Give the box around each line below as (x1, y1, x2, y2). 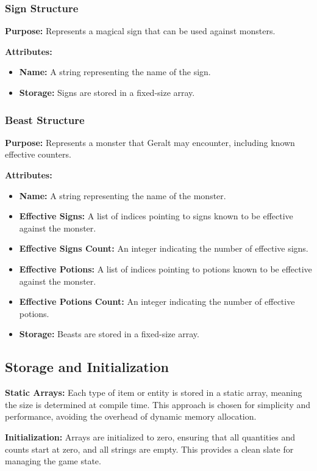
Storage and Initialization (5, 357, 169, 376)
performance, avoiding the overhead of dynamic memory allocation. (5, 410, 257, 423)
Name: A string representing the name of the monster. (19, 189, 226, 202)
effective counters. (5, 148, 71, 161)
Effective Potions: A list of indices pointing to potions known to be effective (19, 262, 312, 275)
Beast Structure (5, 112, 85, 127)
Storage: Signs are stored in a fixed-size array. (19, 86, 195, 98)
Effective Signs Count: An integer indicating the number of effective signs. (19, 242, 308, 255)
